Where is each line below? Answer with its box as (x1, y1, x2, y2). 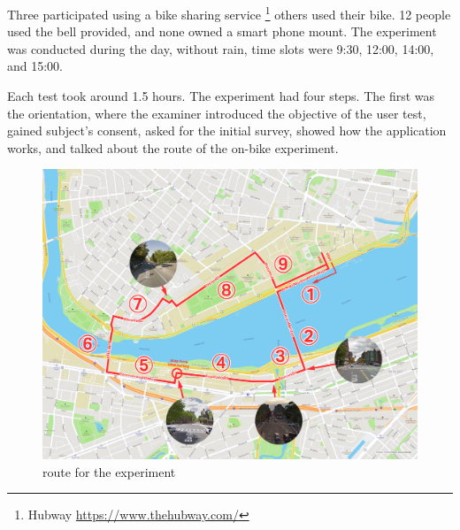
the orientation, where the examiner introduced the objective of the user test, (7, 104, 426, 122)
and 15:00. (7, 57, 64, 75)
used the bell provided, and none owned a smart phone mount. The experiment (7, 22, 437, 41)
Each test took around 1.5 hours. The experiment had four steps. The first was (7, 87, 435, 105)
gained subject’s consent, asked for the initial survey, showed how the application (7, 121, 447, 140)
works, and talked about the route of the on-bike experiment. (7, 138, 339, 157)
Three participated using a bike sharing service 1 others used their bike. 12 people (7, 3, 451, 23)
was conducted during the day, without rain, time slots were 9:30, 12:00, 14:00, (7, 39, 434, 58)
